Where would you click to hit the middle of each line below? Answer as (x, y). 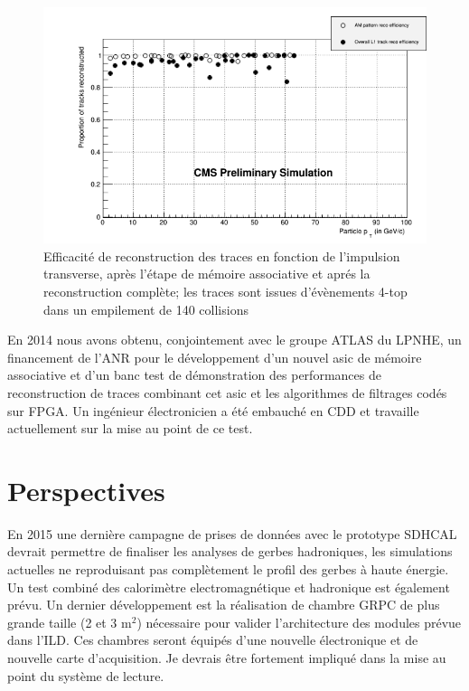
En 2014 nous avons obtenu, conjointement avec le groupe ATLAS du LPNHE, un (234, 340)
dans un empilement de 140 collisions (146, 309)
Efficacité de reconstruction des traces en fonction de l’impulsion (222, 256)
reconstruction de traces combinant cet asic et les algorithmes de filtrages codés (227, 392)
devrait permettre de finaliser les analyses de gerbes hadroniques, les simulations (230, 551)
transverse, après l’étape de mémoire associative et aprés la (207, 274)
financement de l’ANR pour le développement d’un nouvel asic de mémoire (215, 357)
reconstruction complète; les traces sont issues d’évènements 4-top (225, 291)
